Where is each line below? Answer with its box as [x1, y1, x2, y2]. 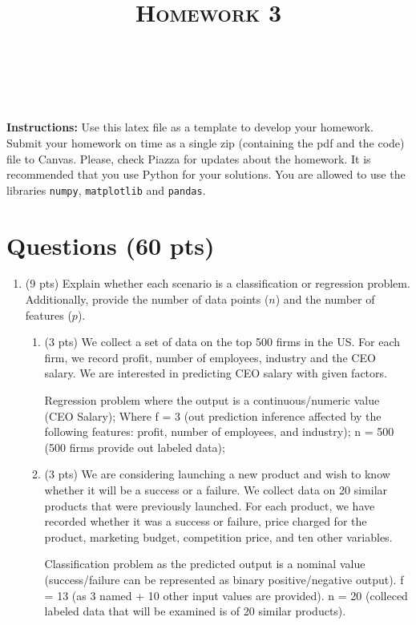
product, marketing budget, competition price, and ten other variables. [44, 528, 393, 545]
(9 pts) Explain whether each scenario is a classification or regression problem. [25, 275, 410, 292]
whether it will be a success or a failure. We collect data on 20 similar [44, 482, 388, 498]
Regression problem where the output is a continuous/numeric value [44, 392, 380, 409]
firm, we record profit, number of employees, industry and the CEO [44, 349, 376, 365]
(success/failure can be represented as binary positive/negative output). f [44, 571, 404, 587]
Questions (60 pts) [6, 228, 215, 261]
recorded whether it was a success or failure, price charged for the [44, 513, 367, 530]
